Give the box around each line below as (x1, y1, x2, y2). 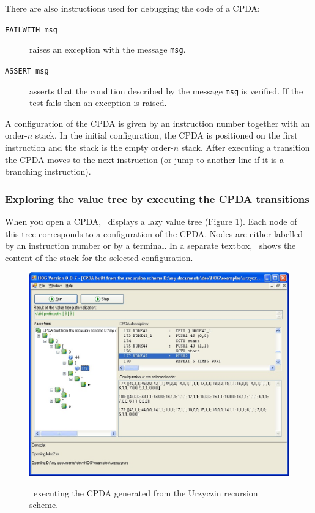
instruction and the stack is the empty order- (5, 141, 174, 153)
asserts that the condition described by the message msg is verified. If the (29, 84, 303, 97)
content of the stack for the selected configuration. (5, 251, 193, 264)
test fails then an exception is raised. (29, 96, 167, 109)
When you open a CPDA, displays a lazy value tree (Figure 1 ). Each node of (5, 215, 297, 227)
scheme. (29, 498, 59, 511)
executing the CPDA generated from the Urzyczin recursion (33, 486, 258, 499)
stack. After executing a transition (181, 141, 310, 153)
